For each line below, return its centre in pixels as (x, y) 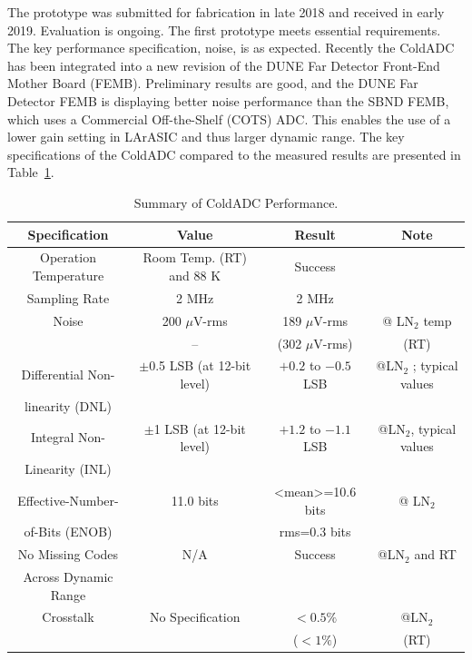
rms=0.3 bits (315, 532)
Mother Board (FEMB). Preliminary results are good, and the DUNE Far (213, 83)
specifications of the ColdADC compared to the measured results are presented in (234, 154)
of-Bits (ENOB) (68, 532)
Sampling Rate (68, 297)
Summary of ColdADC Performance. (236, 202)
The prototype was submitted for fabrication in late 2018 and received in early (226, 12)
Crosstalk (68, 617)
